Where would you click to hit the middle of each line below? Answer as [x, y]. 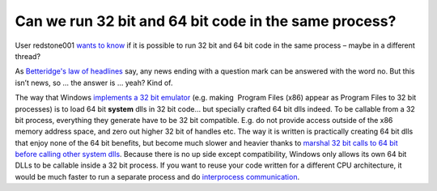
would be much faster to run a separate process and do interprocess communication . [157, 176]
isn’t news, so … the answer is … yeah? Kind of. [94, 83]
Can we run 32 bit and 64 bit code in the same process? [206, 21]
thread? [28, 56]
